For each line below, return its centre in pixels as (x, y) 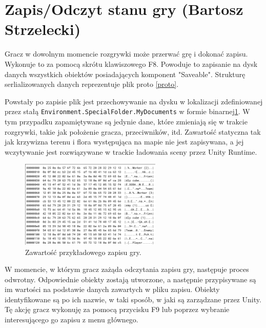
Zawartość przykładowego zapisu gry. (83, 252)
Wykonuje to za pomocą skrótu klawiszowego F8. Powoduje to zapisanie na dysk (131, 63)
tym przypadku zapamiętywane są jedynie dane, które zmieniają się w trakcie (126, 121)
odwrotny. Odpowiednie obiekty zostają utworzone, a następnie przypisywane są (130, 279)
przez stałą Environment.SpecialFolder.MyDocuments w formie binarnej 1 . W (127, 111)
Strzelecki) (43, 29)
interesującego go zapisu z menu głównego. (71, 320)
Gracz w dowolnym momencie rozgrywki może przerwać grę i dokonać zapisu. (126, 54)
